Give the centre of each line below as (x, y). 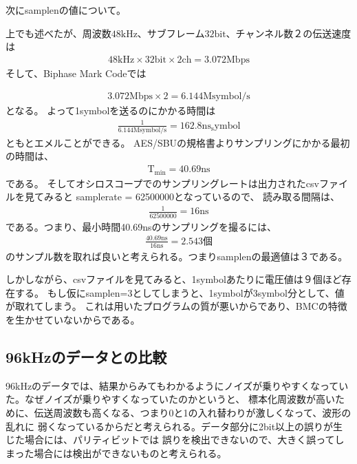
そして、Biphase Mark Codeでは (76, 73)
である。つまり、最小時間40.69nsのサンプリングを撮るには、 (141, 226)
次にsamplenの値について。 (66, 10)
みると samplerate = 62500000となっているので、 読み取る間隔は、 (192, 197)
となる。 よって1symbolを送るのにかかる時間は (111, 110)
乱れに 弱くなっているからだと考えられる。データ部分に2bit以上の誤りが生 (174, 426)
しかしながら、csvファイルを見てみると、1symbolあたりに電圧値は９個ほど (174, 279)
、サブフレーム (171, 33)
